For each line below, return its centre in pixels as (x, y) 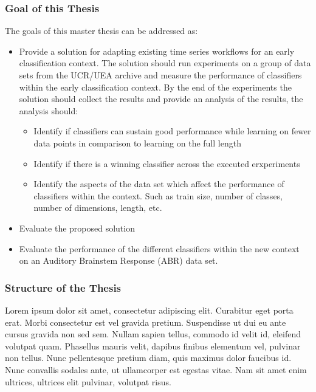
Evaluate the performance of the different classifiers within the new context (159, 248)
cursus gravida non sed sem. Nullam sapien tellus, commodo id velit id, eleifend (153, 334)
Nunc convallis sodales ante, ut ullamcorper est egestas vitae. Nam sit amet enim (156, 369)
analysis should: (49, 110)
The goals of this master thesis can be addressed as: (101, 31)
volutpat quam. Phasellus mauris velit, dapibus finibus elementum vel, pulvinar (153, 346)
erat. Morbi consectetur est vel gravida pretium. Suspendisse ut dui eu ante (146, 322)
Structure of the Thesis (63, 287)
